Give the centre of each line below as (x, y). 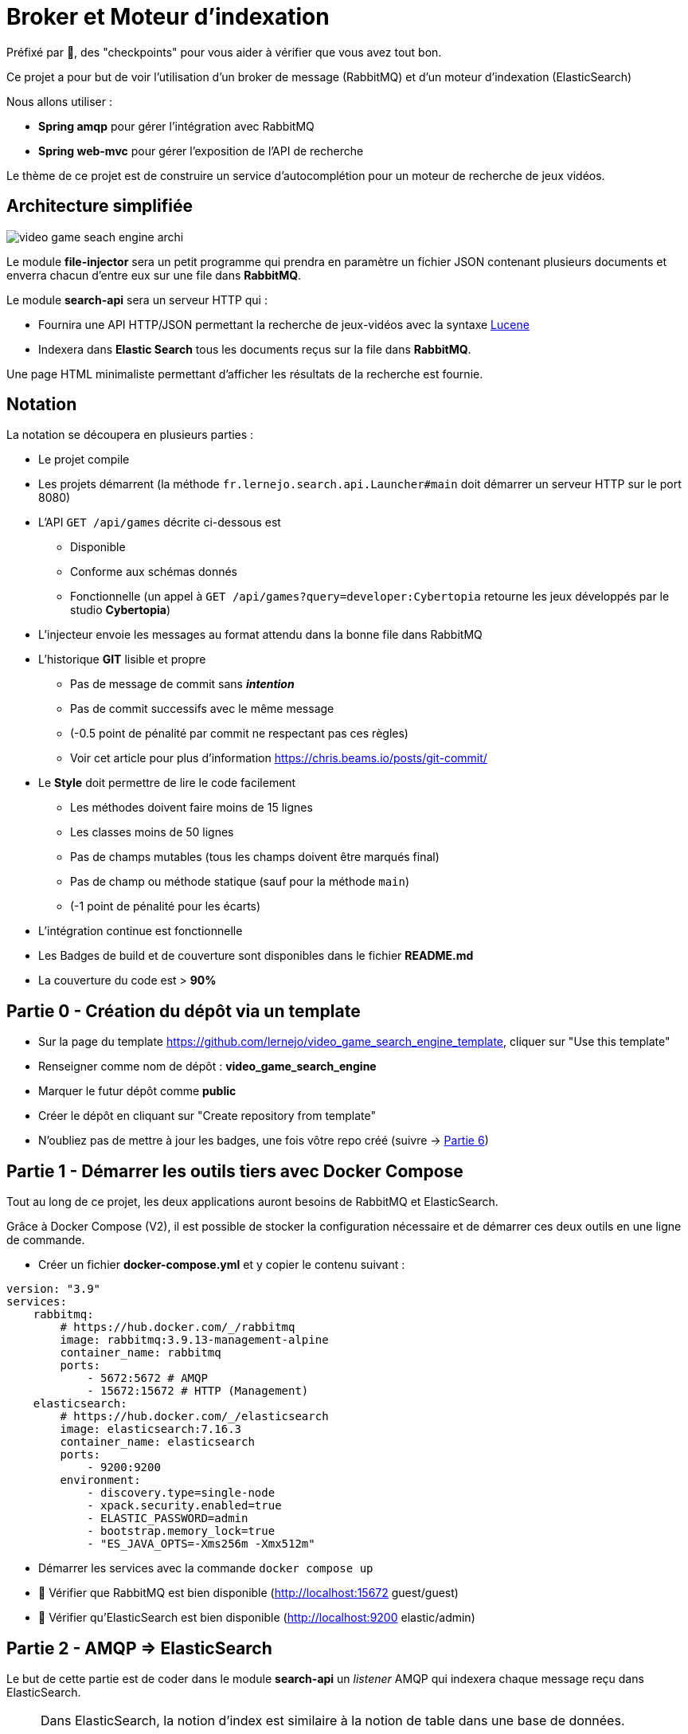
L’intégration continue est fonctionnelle (141, 931)
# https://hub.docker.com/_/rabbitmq (178, 1327)
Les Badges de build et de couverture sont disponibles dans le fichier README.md (256, 956)
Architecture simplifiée (100, 206)
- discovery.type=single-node (181, 1493)
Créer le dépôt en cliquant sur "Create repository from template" (207, 1116)
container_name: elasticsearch (157, 1442)
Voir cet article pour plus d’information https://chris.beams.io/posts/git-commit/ (279, 758)
